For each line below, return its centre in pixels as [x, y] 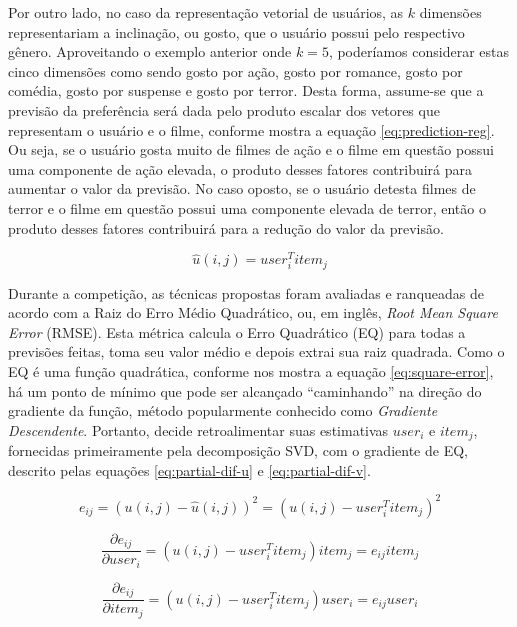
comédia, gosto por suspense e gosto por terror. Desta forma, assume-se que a [246, 90]
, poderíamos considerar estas [418, 51]
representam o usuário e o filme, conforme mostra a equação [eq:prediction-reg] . [251, 129]
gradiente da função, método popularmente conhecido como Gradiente [223, 410]
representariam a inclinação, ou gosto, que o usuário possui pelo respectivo [236, 31]
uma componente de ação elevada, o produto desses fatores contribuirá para [240, 168]
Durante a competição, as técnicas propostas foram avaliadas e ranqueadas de [246, 292]
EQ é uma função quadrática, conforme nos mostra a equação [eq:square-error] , [251, 371]
